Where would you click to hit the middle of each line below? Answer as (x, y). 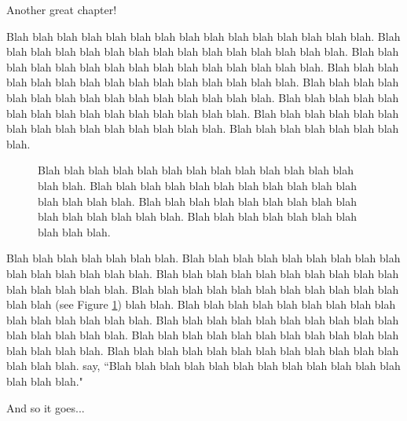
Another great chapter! (62, 9)
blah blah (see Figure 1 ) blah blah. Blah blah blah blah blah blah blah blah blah (201, 304)
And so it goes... (46, 407)
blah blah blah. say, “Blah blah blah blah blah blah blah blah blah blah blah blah (203, 366)
